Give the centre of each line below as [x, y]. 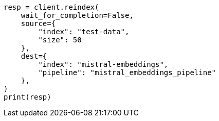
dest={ [34, 56]
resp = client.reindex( [51, 7]
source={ [38, 23]
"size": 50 [60, 40]
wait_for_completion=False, [77, 15]
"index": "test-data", [84, 32]
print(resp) [28, 97]
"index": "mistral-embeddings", [103, 64]
